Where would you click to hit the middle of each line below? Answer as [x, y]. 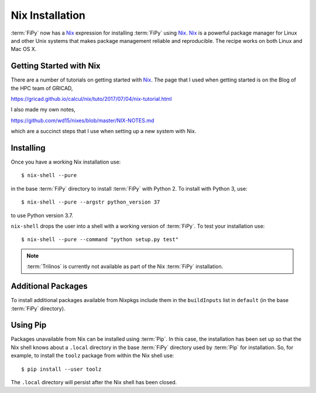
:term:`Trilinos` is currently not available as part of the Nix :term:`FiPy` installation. [125, 266]
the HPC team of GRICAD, [42, 88]
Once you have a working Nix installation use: [66, 162]
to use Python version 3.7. [42, 215]
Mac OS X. [24, 49]
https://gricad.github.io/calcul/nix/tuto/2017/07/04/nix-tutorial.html [91, 99]
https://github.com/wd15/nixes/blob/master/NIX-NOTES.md [83, 120]
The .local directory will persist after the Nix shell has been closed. [94, 382]
